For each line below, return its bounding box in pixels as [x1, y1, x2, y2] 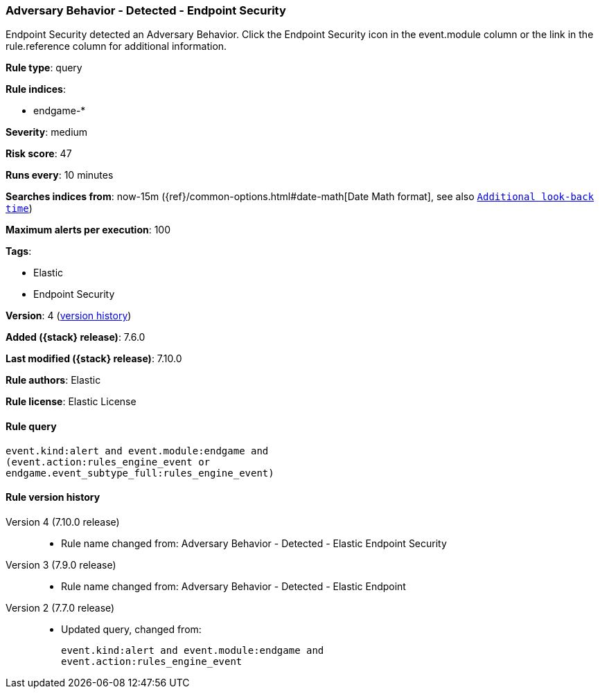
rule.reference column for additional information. [6, 40, 227, 53]
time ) [6, 202, 33, 215]
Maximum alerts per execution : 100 [6, 224, 171, 236]
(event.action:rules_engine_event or [6, 456, 211, 468]
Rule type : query [6, 62, 82, 74]
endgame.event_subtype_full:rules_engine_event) [6, 467, 274, 479]
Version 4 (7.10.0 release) [6, 515, 120, 528]
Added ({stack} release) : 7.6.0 [6, 331, 145, 344]
